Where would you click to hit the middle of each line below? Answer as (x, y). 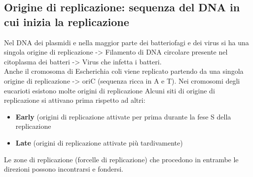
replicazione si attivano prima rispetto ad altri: (75, 100)
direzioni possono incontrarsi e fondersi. (64, 169)
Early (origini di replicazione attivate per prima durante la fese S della (123, 116)
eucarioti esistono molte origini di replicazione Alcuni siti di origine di (109, 90)
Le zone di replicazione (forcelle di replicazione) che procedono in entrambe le (121, 159)
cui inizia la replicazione (67, 21)
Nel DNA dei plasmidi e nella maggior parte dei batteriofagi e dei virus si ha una (126, 42)
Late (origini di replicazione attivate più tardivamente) (99, 142)
